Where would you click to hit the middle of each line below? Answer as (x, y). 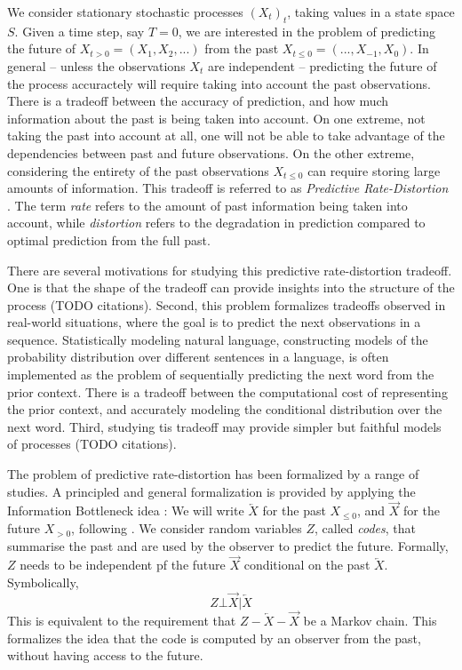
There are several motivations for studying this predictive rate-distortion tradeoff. (230, 270)
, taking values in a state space (371, 12)
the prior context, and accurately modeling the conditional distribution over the (225, 409)
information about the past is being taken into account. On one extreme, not (216, 118)
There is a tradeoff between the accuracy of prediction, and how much (198, 101)
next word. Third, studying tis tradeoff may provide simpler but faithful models (224, 426)
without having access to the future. (105, 655)
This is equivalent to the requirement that (122, 621)
